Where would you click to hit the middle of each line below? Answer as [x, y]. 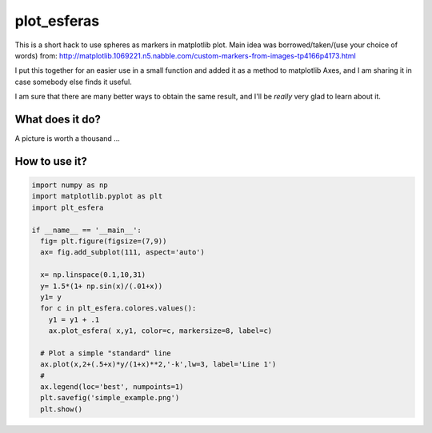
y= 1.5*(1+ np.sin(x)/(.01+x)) [102, 286]
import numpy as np [70, 185]
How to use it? [51, 161]
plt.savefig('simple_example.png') [110, 398]
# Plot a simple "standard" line [106, 353]
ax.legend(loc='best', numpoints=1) [112, 387]
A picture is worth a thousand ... [67, 138]
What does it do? [58, 119]
